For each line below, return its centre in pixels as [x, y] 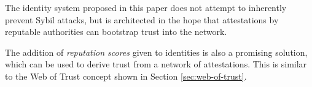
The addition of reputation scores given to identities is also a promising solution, [156, 52]
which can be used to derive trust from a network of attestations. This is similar [156, 64]
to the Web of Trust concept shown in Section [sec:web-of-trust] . [126, 76]
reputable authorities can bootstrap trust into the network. [116, 32]
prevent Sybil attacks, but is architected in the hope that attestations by [142, 19]
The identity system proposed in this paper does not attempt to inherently [146, 7]
